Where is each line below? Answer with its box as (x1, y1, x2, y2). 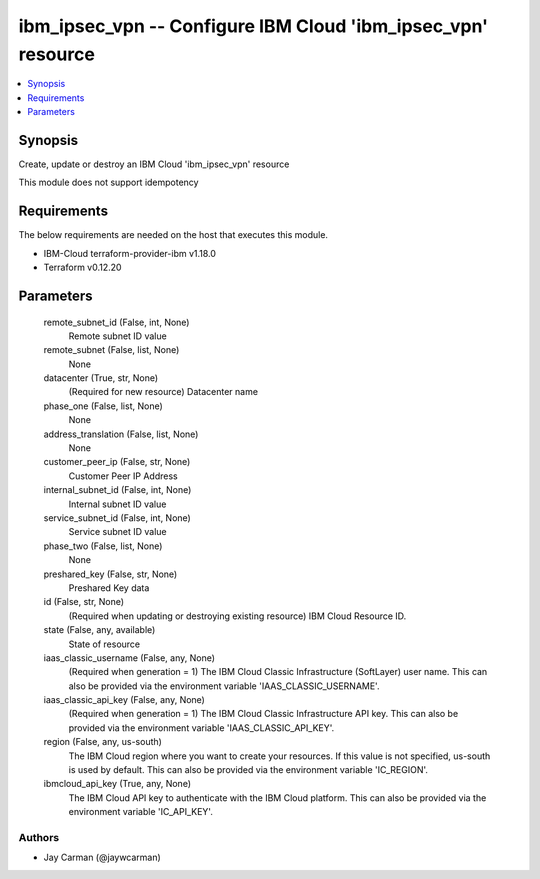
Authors (18, 830, 60, 844)
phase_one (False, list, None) (43, 400, 164, 412)
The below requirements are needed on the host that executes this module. (18, 229, 329, 241)
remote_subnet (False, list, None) (43, 344, 180, 356)
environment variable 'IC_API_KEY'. (68, 806, 214, 818)
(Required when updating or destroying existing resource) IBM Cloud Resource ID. (68, 610, 407, 622)
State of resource (68, 638, 141, 650)
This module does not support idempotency (18, 176, 199, 189)
